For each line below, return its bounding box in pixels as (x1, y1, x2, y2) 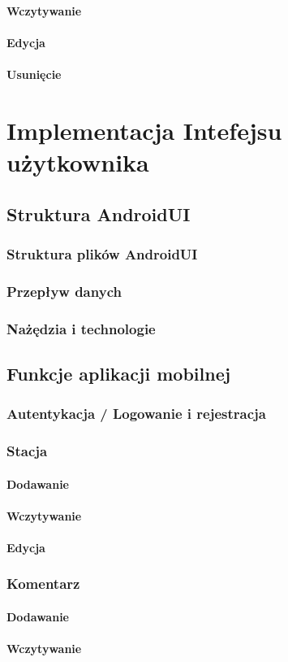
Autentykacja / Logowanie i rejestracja (6, 403, 266, 424)
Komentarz (6, 573, 80, 594)
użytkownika (6, 145, 149, 178)
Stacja (6, 440, 48, 460)
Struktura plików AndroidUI (6, 243, 198, 263)
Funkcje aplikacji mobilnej (6, 360, 231, 385)
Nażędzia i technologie (6, 318, 156, 338)
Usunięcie (6, 65, 62, 82)
